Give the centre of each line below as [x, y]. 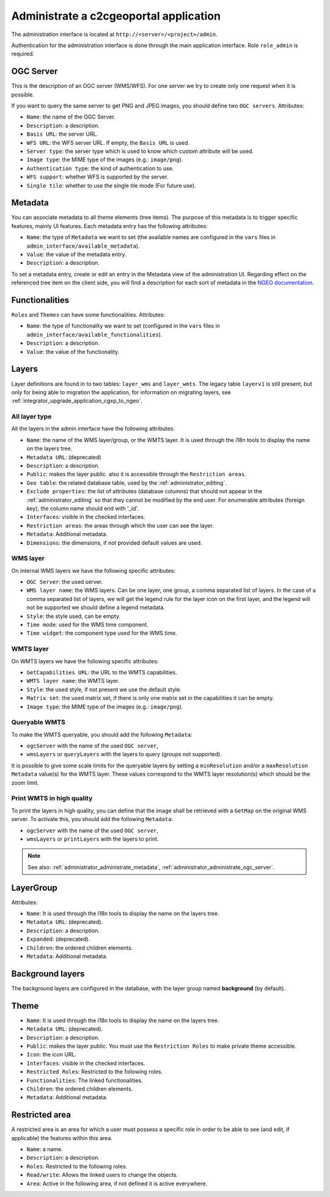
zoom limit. [25, 783]
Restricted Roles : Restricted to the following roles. [95, 1072]
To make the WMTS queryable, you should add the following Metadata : [102, 734]
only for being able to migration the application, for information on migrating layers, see [121, 392]
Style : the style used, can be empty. [74, 616]
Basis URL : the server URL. [62, 134]
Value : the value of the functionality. [73, 352]
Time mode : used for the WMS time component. [88, 625]
